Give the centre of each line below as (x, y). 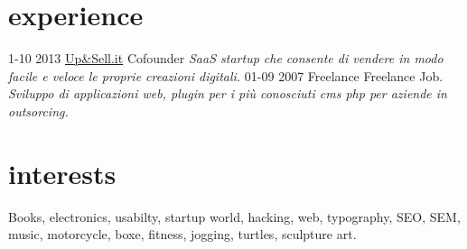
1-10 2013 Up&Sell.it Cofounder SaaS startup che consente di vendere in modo (226, 58)
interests (62, 173)
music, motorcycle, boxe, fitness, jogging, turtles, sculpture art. (182, 234)
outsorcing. (38, 111)
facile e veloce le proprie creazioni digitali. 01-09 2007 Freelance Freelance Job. (226, 75)
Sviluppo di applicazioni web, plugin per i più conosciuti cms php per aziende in (228, 93)
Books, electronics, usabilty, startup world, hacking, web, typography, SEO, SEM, (234, 216)
